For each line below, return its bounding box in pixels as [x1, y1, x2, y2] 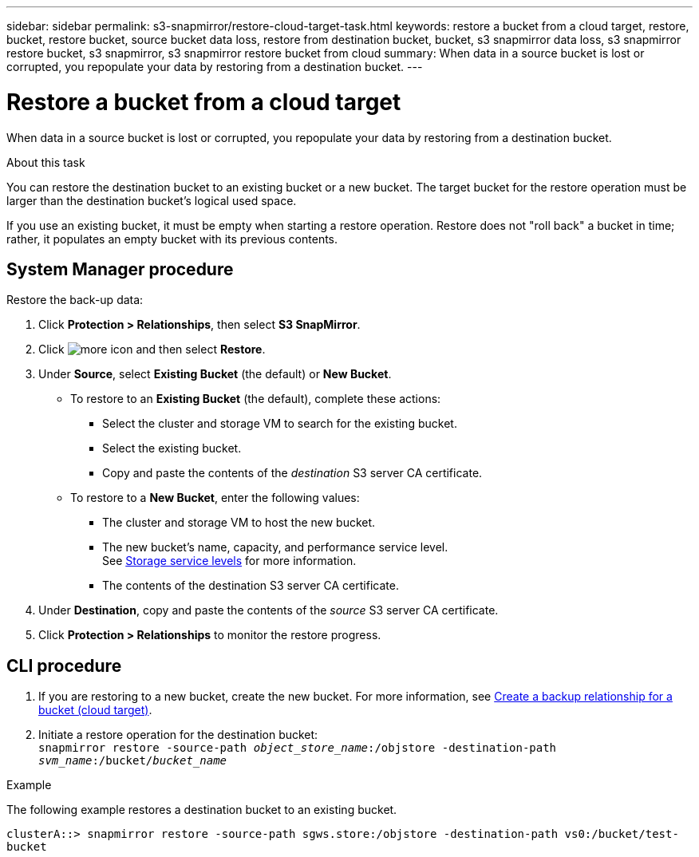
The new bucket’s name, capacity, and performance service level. [102, 540, 448, 555]
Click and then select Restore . [38, 342, 266, 357]
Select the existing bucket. [102, 441, 242, 456]
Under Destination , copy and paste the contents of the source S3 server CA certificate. [38, 603, 499, 618]
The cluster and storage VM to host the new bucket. [102, 515, 376, 530]
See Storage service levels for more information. [102, 554, 357, 568]
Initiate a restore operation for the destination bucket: [38, 728, 318, 742]
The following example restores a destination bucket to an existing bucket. [6, 803, 397, 817]
